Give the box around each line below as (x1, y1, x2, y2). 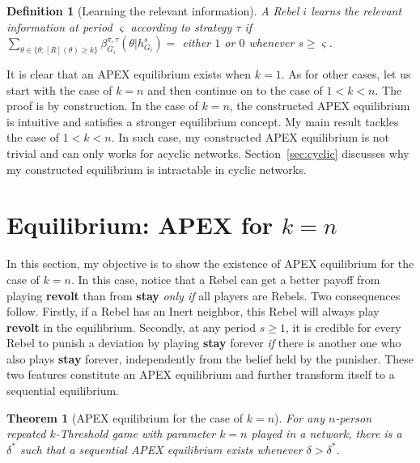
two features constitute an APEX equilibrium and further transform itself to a (6, 366, 395, 383)
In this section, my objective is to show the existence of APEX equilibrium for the (6, 255, 414, 272)
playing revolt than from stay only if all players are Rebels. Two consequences (6, 287, 401, 304)
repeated (6, 425, 46, 442)
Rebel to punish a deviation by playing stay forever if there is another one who (6, 334, 401, 351)
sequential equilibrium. (6, 382, 119, 399)
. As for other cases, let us (281, 66, 411, 83)
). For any (274, 409, 325, 426)
